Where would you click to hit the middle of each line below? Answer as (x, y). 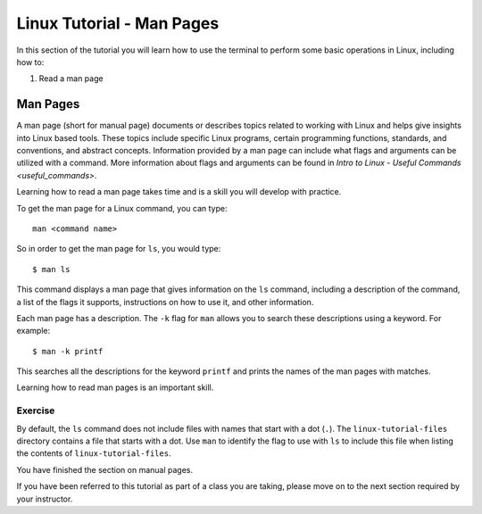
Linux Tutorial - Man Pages (118, 23)
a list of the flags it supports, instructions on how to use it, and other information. (165, 302)
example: (33, 331)
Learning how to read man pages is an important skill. (115, 387)
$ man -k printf (68, 351)
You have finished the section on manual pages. (105, 469)
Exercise (36, 410)
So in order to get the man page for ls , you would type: (119, 249)
